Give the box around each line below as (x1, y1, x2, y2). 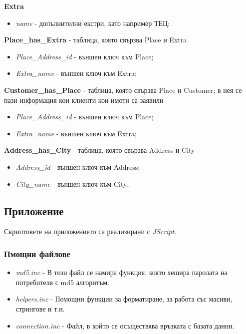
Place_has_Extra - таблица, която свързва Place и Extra (4, 34, 187, 45)
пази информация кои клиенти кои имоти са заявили (4, 94, 164, 105)
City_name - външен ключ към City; (15, 178, 129, 189)
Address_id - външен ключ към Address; (15, 161, 140, 172)
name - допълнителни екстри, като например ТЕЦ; (15, 17, 170, 28)
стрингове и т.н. (15, 303, 65, 314)
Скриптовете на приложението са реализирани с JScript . (4, 226, 177, 237)
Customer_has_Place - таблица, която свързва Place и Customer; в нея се (4, 84, 242, 95)
